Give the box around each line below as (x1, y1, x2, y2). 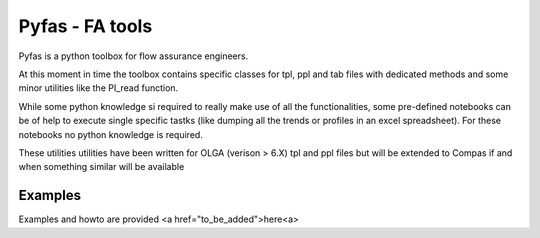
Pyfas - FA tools (18, 15, 153, 37)
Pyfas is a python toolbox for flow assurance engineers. (18, 50, 249, 62)
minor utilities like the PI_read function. (18, 82, 179, 94)
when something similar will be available (18, 161, 185, 173)
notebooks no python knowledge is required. (18, 128, 204, 140)
